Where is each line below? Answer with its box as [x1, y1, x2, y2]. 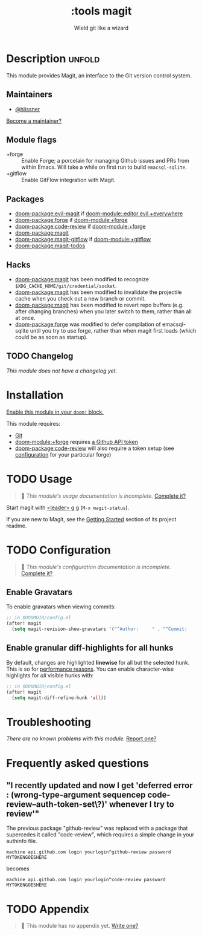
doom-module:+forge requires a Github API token [14, 438, 139, 445]
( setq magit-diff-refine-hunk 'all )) [11, 694, 107, 701]
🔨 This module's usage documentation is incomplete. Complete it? [21, 492, 186, 500]
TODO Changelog [6, 351, 74, 361]
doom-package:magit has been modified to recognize [14, 275, 150, 282]
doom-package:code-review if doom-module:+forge [14, 223, 146, 230]
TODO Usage [6, 472, 72, 486]
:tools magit [71, 4, 132, 18]
